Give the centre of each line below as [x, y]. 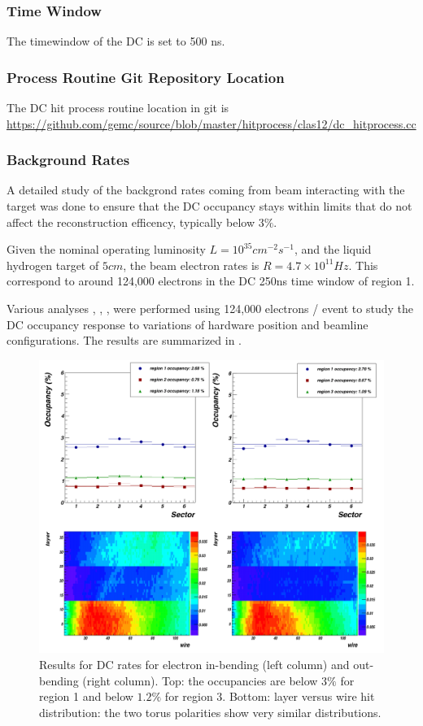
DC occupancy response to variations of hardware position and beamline [188, 324]
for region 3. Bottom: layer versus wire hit [270, 696]
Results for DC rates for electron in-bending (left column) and [194, 665]
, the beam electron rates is [191, 265]
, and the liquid [333, 249]
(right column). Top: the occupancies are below [200, 680]
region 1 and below [86, 696]
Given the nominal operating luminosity [106, 249]
